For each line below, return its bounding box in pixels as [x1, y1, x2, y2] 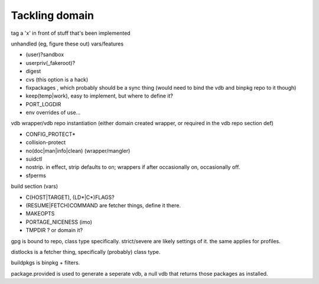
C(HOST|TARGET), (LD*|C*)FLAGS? [25, 194, 115, 201]
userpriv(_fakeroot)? [25, 59, 76, 66]
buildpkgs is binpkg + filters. [11, 259, 80, 266]
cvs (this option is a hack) [25, 76, 89, 83]
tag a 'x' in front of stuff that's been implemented [11, 30, 131, 37]
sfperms [25, 172, 47, 179]
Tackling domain [11, 9, 95, 22]
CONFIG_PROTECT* [25, 130, 76, 138]
